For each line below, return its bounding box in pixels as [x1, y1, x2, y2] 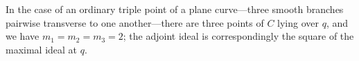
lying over [277, 15, 319, 29]
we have [6, 29, 40, 43]
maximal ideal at [6, 42, 78, 56]
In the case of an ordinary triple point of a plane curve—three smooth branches [6, 2, 344, 16]
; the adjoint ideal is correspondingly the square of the [123, 29, 354, 43]
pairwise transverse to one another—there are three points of [6, 15, 264, 29]
